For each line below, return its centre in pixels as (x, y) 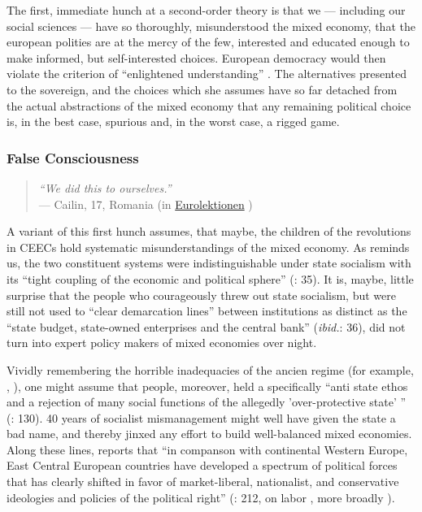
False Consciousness (73, 157)
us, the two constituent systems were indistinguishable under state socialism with (209, 263)
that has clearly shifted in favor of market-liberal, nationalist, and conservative (203, 482)
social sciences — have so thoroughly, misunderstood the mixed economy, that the (211, 26)
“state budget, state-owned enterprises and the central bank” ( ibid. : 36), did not (206, 326)
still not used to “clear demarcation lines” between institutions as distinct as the (207, 311)
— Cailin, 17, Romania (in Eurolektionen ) (146, 204)
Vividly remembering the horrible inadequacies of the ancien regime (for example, (210, 369)
